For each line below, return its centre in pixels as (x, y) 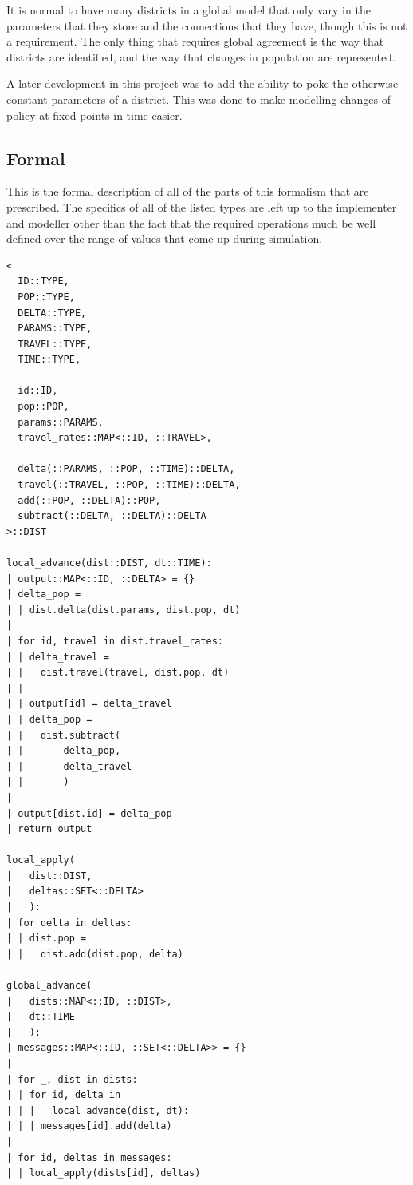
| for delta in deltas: (69, 923)
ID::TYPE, (43, 281)
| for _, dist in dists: (72, 1079)
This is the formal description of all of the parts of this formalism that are (188, 191)
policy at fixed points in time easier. (94, 115)
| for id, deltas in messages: (89, 1157)
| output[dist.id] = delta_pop (89, 813)
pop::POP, (43, 407)
